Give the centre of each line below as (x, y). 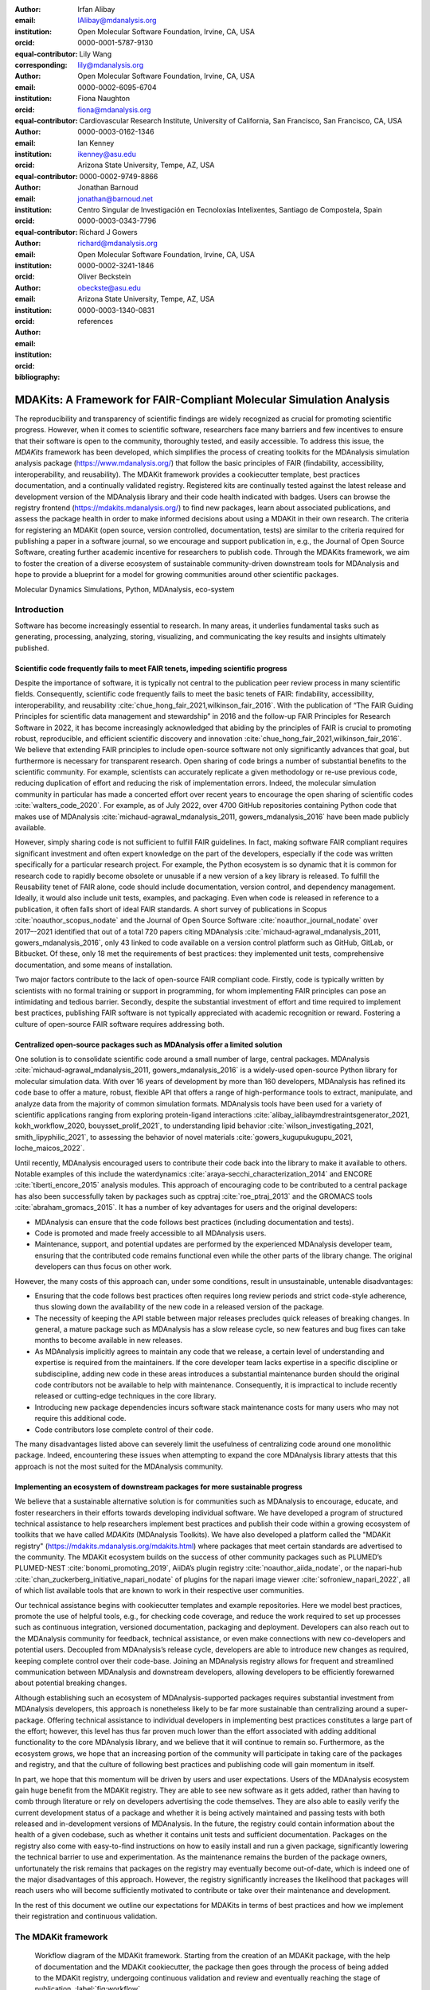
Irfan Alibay (96, 9)
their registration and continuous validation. (86, 1916)
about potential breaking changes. (71, 1683)
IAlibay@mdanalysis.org (117, 21)
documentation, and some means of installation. (94, 965)
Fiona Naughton (104, 99)
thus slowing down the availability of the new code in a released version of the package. (179, 1307)
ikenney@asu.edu (107, 154)
